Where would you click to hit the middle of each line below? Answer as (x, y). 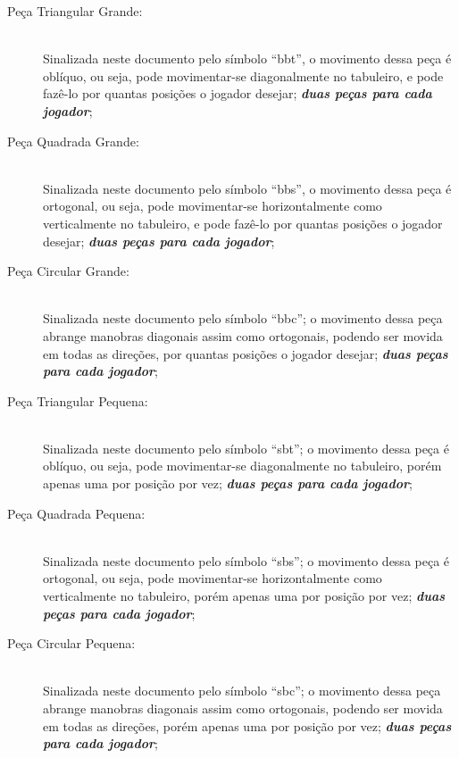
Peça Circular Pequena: (71, 643)
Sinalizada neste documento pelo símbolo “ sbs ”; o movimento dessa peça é (246, 560)
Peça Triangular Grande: (75, 11)
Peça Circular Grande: (68, 271)
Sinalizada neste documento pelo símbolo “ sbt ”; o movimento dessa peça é (246, 448)
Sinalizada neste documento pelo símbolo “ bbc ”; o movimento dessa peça (243, 318)
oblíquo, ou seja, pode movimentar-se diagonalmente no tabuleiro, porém (242, 466)
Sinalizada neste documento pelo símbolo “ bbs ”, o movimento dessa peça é (247, 188)
